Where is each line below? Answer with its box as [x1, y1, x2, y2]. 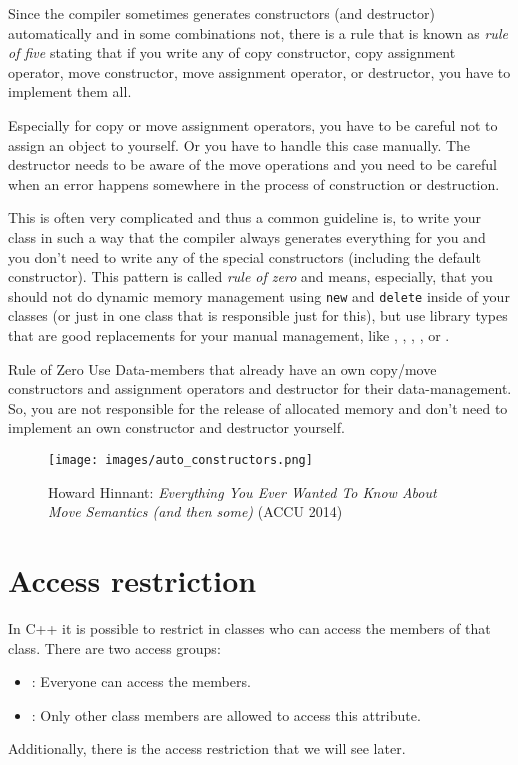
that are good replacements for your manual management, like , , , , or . [8, 324, 450, 345]
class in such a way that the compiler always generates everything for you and [8, 226, 486, 247]
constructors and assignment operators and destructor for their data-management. [8, 378, 512, 399]
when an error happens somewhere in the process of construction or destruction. [8, 173, 500, 194]
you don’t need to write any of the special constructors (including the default [8, 246, 481, 267]
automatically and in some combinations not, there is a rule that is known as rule [8, 22, 508, 43]
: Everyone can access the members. [31, 671, 251, 692]
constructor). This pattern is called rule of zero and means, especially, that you [8, 266, 493, 287]
